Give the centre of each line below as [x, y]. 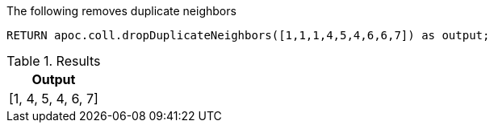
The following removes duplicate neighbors [121, 11]
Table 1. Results [54, 61]
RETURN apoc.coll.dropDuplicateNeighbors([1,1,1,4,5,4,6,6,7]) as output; [248, 35]
